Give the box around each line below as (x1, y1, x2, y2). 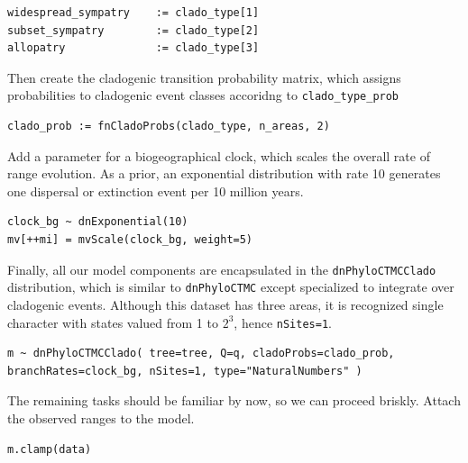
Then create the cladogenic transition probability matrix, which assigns (7, 68, 401, 86)
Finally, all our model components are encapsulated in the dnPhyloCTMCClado (7, 259, 436, 278)
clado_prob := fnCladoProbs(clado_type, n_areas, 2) (7, 120, 330, 133)
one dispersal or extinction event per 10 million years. (7, 181, 304, 200)
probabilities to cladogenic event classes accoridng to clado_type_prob (7, 86, 399, 104)
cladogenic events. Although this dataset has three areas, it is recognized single (7, 295, 444, 313)
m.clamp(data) (7, 442, 92, 456)
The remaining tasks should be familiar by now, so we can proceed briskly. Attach (7, 391, 461, 410)
